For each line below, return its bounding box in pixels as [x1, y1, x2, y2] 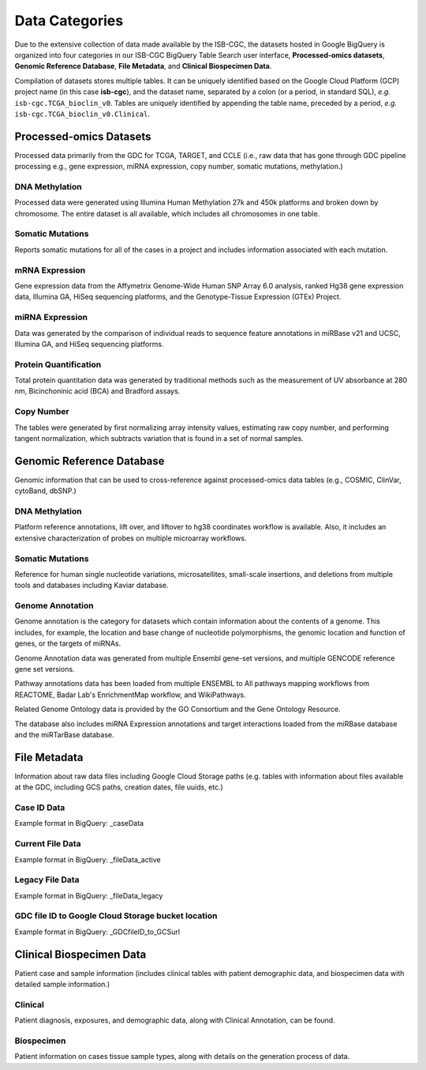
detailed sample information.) [14, 980, 110, 989]
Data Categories [14, 12, 124, 29]
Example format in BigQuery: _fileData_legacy [14, 891, 163, 900]
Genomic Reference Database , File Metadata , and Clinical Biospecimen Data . [14, 62, 272, 71]
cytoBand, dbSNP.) [14, 486, 77, 495]
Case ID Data [14, 802, 65, 813]
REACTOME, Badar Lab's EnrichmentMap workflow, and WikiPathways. [14, 690, 246, 699]
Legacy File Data [14, 874, 80, 885]
